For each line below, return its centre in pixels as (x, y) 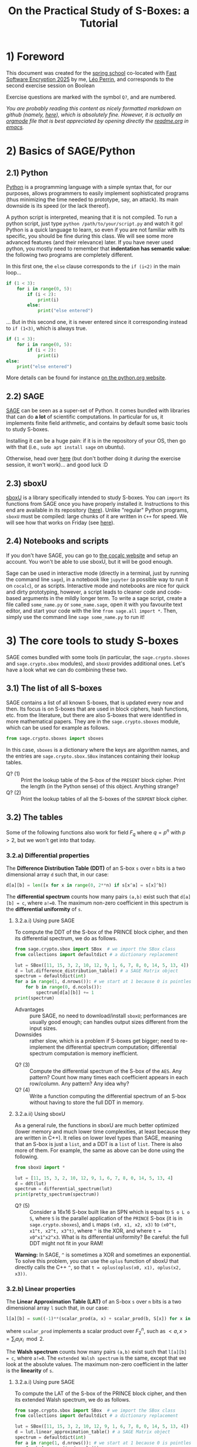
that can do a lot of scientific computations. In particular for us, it (85, 417)
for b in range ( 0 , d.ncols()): (64, 987)
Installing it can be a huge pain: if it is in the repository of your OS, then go (96, 441)
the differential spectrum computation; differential (116, 1047)
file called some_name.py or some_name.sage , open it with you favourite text (94, 604)
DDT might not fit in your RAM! (66, 1243)
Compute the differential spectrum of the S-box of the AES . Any (106, 1071)
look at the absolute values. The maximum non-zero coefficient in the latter (97, 1364)
